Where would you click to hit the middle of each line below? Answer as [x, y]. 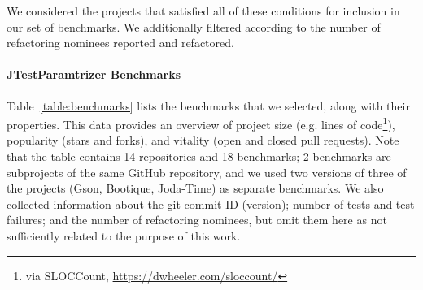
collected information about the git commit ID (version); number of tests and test [211, 203]
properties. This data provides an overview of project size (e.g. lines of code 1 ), [201, 123]
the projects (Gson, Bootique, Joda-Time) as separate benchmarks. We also [195, 188]
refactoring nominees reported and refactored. [120, 43]
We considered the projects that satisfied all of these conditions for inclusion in [203, 11]
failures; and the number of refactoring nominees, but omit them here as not [197, 220]
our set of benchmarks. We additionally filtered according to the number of [194, 26]
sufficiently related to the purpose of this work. [124, 235]
